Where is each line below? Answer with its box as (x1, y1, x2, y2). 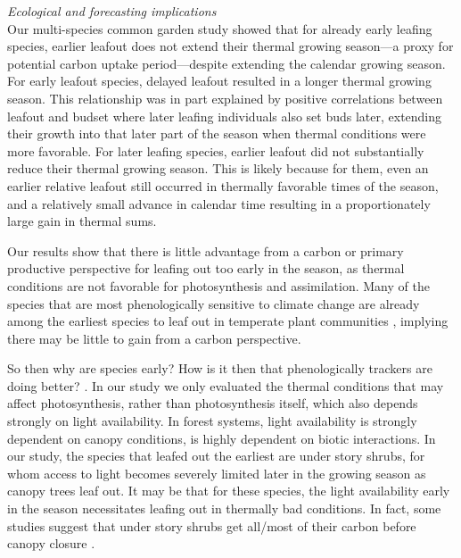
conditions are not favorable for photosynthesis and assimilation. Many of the (7, 276, 430, 295)
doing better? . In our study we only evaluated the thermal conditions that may (7, 376, 444, 395)
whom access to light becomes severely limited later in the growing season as (7, 463, 426, 482)
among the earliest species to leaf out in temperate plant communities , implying (7, 312, 449, 330)
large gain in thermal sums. (7, 212, 157, 230)
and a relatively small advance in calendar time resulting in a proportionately (7, 194, 431, 212)
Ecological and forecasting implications (7, 2, 217, 20)
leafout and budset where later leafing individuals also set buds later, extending (7, 106, 442, 125)
